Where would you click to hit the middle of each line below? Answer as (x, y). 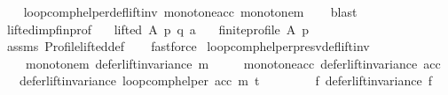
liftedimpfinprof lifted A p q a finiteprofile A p (158, 29)
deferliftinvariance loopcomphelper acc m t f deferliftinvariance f (225, 80)
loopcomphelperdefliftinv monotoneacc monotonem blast (190, 11)
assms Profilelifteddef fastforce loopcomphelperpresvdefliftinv (188, 46)
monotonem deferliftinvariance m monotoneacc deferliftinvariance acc (233, 63)
